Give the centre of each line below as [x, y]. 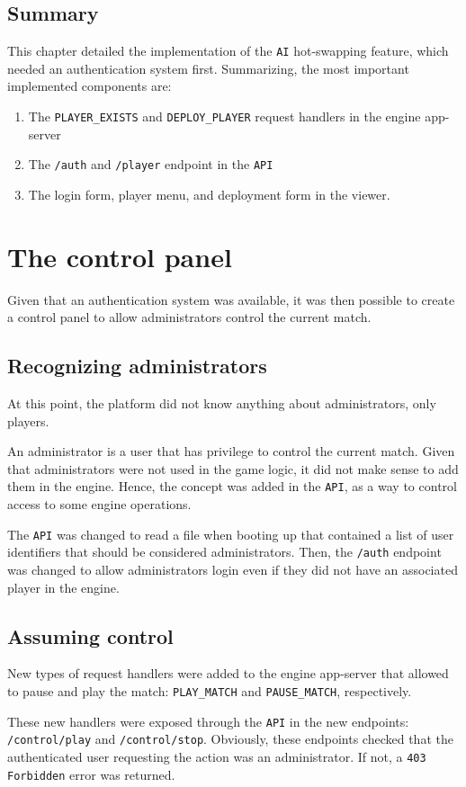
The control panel [120, 256]
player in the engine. [63, 587]
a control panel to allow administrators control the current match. [189, 317]
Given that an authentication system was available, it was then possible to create [231, 299]
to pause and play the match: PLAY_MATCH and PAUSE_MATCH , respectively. [210, 690]
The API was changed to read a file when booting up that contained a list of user [231, 534]
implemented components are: [90, 86]
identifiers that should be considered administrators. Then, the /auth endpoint [224, 552]
